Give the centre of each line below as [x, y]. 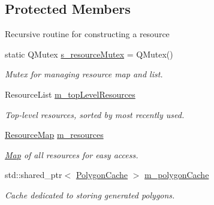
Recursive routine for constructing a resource [87, 34]
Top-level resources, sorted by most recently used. [95, 114]
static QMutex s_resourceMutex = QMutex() [89, 54]
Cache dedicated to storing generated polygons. [90, 195]
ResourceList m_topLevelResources [70, 94]
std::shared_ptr [34, 175]
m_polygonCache [177, 175]
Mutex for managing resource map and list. [84, 74]
